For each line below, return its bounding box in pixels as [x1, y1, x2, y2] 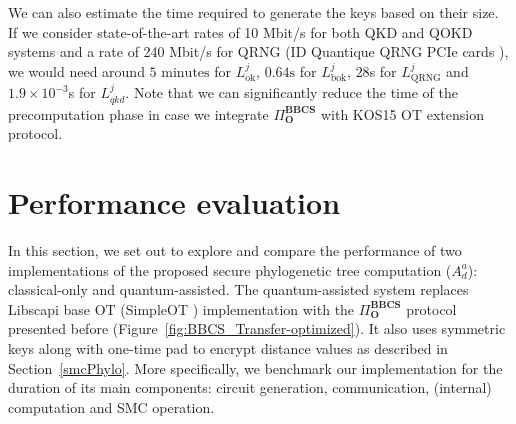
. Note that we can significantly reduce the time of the [125, 82, 458, 103]
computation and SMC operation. [8, 396, 215, 417]
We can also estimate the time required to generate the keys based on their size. [8, 2, 499, 22]
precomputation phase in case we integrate [8, 103, 269, 124]
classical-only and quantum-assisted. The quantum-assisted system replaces [8, 279, 469, 300]
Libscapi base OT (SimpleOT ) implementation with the [8, 298, 355, 319]
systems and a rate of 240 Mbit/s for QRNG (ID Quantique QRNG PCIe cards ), [8, 41, 509, 62]
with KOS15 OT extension [320, 103, 484, 124]
